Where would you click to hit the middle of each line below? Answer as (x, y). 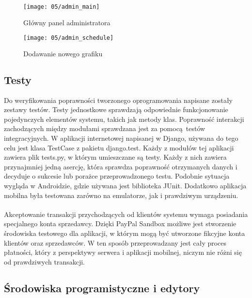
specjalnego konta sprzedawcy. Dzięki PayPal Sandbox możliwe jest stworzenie (120, 223)
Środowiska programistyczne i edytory (102, 288)
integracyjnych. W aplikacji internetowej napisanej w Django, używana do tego (121, 138)
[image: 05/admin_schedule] (69, 38)
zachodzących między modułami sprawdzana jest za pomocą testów (105, 128)
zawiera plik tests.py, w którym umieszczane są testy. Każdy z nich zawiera (115, 157)
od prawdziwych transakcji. (45, 261)
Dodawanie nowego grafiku (63, 53)
